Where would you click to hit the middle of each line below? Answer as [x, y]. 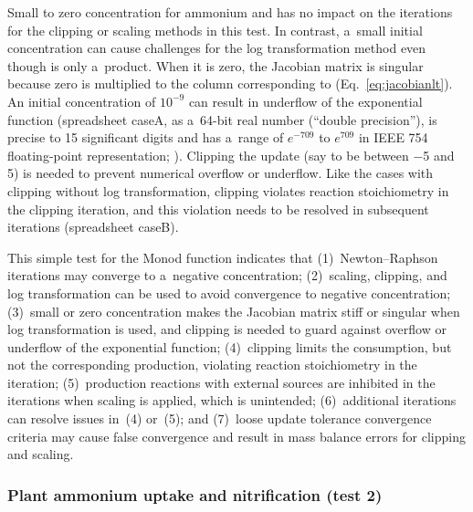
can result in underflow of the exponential [305, 101]
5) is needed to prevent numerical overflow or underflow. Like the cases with [221, 173]
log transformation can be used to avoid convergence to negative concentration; [229, 293]
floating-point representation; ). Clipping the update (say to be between [208, 155]
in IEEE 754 [393, 137]
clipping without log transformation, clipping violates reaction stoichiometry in [228, 190]
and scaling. [41, 454]
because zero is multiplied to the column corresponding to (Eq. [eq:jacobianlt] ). [230, 84]
